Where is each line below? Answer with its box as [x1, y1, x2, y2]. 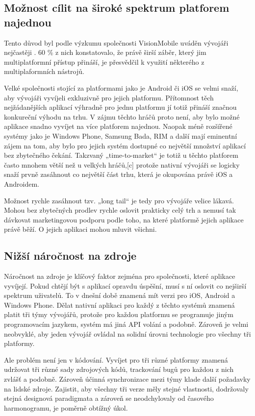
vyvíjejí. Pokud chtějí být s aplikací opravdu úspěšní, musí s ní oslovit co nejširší [4, 280, 247, 291]
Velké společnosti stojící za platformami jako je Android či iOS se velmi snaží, [4, 82, 238, 93]
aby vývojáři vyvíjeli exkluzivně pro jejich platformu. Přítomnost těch [4, 92, 214, 102]
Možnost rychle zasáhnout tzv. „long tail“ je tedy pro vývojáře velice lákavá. [4, 195, 234, 205]
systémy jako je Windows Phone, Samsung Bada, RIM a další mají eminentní [4, 130, 237, 141]
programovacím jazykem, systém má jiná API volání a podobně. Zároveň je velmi [4, 319, 249, 329]
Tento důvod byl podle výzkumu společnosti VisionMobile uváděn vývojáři [4, 37, 229, 48]
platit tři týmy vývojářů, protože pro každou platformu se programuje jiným [4, 309, 233, 319]
